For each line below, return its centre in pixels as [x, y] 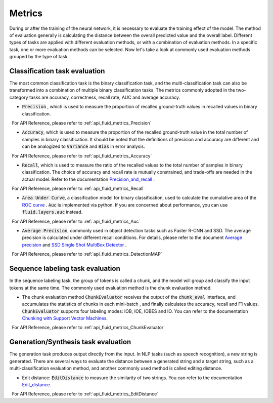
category [19, 97]
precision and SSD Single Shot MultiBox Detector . [74, 245]
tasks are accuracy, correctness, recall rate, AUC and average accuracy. [105, 97]
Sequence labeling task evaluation [65, 269]
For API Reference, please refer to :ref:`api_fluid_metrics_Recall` [78, 189]
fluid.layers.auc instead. [52, 212]
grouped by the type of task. [39, 57]
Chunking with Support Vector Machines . [65, 318]
